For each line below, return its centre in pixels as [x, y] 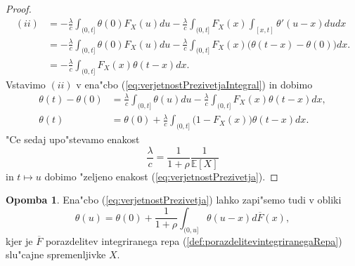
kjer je [19, 240]
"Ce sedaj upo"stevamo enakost [73, 139]
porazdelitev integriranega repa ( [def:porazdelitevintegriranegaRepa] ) [194, 240]
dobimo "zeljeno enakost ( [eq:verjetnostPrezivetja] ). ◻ [161, 176]
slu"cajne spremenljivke [56, 254]
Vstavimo [26, 84]
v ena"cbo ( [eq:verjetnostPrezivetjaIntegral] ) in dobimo [194, 84]
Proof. [19, 8]
